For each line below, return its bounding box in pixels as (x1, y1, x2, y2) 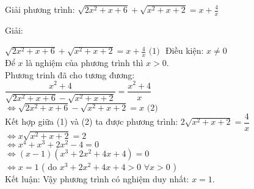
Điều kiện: (165, 44, 204, 57)
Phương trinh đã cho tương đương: (5, 68, 135, 81)
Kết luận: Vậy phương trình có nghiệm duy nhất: (5, 172, 189, 185)
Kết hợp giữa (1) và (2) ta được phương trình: (5, 115, 178, 128)
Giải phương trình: (5, 3, 75, 15)
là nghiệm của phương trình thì (26, 56, 143, 69)
